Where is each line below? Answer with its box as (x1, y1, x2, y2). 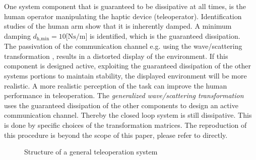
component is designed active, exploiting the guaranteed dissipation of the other (4, 60, 251, 71)
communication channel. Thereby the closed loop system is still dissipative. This (4, 110, 252, 120)
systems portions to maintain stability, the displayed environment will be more (4, 70, 247, 81)
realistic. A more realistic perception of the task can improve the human (4, 80, 227, 91)
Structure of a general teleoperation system (24, 146, 158, 157)
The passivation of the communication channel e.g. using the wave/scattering (4, 41, 242, 51)
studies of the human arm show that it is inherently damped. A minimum (4, 21, 232, 31)
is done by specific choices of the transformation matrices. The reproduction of (4, 119, 247, 130)
